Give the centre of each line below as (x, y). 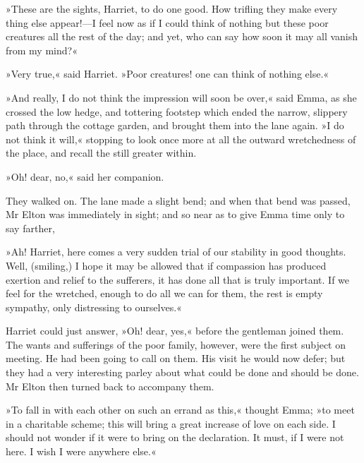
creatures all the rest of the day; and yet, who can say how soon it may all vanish (182, 36)
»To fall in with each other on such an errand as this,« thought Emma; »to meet (180, 410)
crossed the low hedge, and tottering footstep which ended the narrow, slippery (177, 111)
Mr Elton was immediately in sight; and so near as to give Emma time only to (175, 214)
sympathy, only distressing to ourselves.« (94, 307)
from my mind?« (42, 50)
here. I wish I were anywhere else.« (81, 451)
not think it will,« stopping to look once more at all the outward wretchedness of (181, 139)
